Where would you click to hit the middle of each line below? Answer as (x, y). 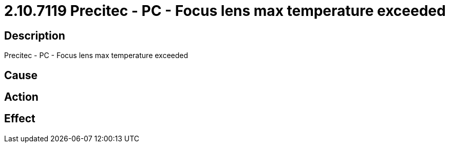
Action (21, 97)
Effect (20, 119)
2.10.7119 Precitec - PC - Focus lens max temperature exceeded (225, 11)
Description (35, 35)
